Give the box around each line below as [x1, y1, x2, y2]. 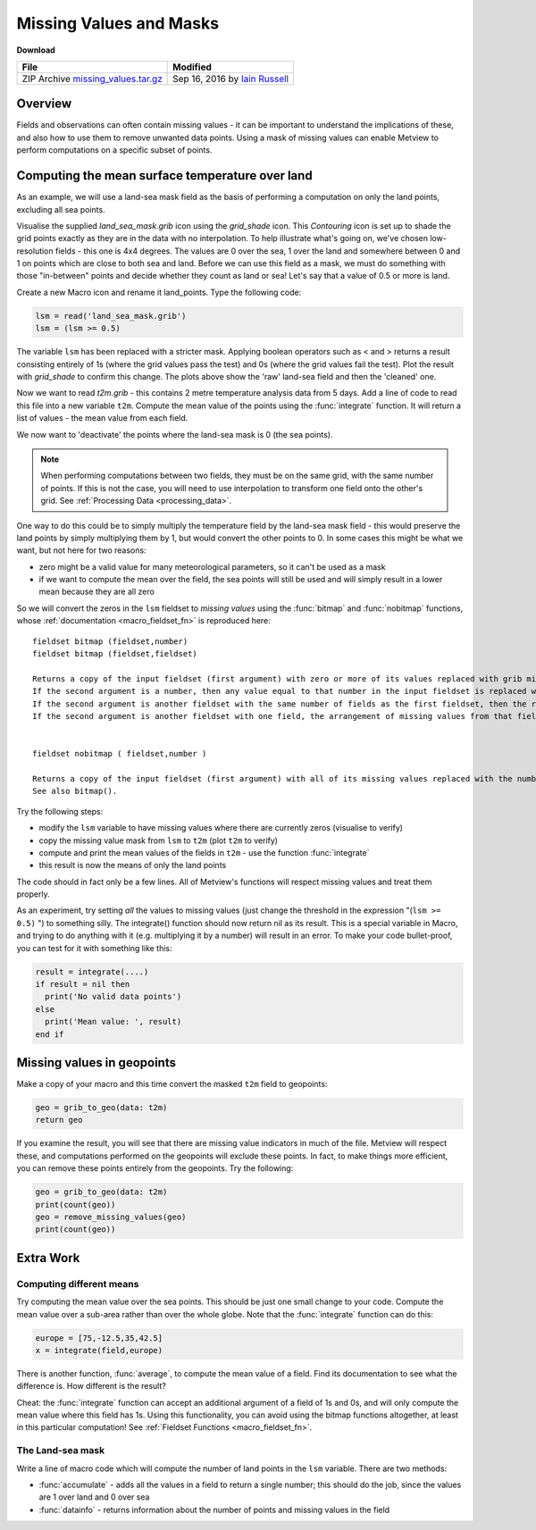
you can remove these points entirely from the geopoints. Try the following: [16, 1163, 294, 1174]
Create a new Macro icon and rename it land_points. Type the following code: [16, 287, 302, 297]
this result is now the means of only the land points [38, 860, 227, 871]
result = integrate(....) [35, 966, 149, 977]
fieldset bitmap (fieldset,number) [32, 636, 188, 647]
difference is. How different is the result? [16, 1381, 167, 1392]
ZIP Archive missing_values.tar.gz [21, 72, 163, 85]
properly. [16, 889, 50, 899]
